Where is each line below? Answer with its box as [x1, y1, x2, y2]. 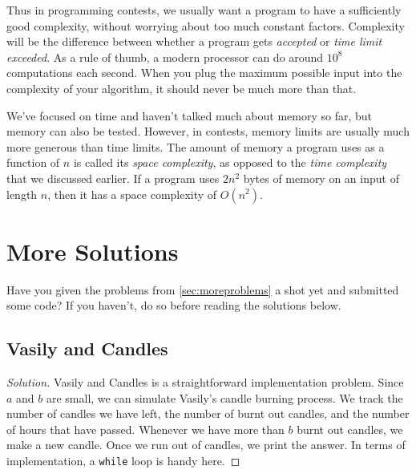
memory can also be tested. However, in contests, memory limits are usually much [6, 123, 410, 140]
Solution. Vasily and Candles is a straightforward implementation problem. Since [6, 374, 404, 391]
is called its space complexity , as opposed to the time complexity [73, 154, 387, 171]
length [6, 185, 38, 202]
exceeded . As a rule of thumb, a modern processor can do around [6, 48, 324, 65]
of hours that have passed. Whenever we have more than [6, 420, 285, 437]
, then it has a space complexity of [47, 185, 217, 202]
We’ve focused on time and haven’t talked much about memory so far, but [6, 107, 373, 124]
